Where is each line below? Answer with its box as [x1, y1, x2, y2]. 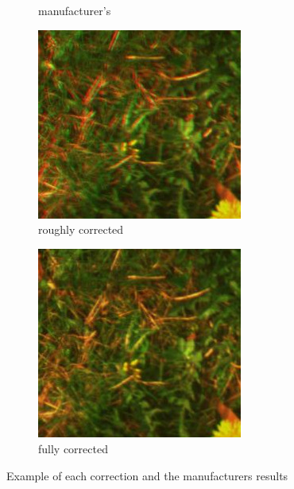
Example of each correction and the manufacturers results [6, 467, 288, 483]
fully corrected [38, 440, 108, 457]
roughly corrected [38, 221, 124, 238]
